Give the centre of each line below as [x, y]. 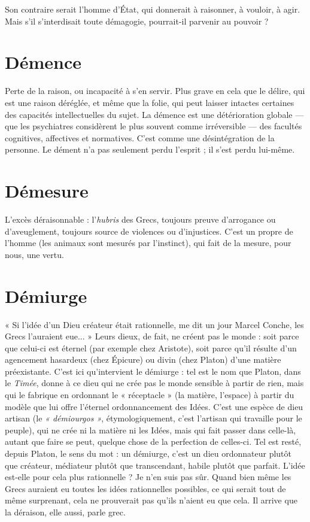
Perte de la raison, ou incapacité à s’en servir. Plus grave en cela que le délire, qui [155, 91]
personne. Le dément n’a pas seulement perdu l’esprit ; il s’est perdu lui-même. [150, 149]
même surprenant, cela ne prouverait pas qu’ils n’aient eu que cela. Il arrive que [151, 500]
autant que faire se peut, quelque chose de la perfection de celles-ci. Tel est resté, [153, 441]
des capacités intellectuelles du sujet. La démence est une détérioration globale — [154, 114]
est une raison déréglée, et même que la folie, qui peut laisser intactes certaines [150, 102]
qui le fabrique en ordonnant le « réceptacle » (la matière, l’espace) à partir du [150, 395]
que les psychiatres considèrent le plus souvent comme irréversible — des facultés [154, 126]
